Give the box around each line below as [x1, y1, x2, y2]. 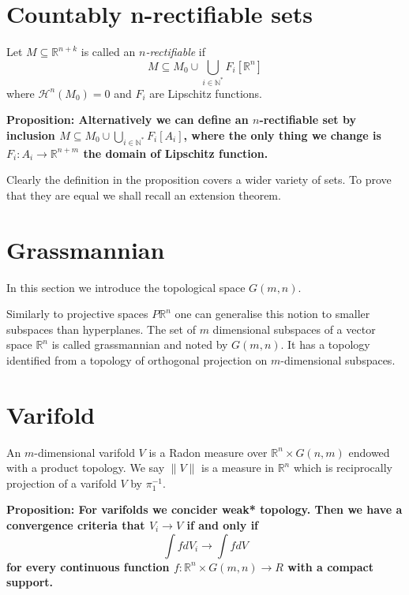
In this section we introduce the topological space [6, 279, 246, 295]
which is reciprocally [293, 459, 392, 476]
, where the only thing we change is [183, 126, 381, 143]
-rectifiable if [145, 43, 206, 60]
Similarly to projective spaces [6, 305, 148, 322]
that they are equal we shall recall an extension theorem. [6, 186, 281, 203]
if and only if [186, 516, 259, 533]
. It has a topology [280, 336, 370, 353]
